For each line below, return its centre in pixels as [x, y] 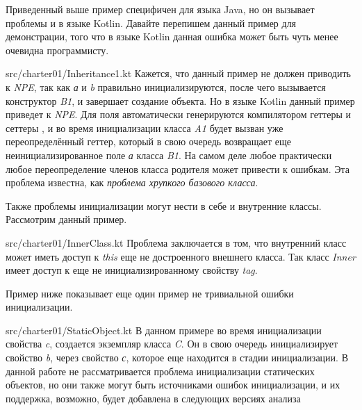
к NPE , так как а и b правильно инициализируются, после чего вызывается [166, 87]
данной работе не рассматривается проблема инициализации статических [160, 371]
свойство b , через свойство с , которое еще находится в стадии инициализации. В [177, 358]
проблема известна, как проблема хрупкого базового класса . [132, 182]
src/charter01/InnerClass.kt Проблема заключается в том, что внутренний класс [176, 242]
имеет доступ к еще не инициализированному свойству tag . [132, 270]
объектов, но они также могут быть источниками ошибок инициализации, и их [173, 385]
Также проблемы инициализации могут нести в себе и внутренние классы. [164, 205]
